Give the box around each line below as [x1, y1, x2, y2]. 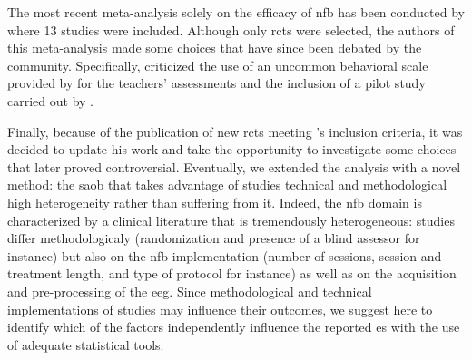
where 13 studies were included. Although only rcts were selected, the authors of [7, 20, 455, 39]
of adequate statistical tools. [7, 335, 164, 354]
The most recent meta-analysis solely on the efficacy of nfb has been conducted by [7, 3, 465, 21]
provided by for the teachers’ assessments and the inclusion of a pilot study [7, 73, 426, 92]
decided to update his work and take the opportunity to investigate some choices [7, 140, 457, 159]
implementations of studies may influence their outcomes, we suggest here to [7, 299, 433, 318]
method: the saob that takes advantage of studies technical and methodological [7, 175, 447, 194]
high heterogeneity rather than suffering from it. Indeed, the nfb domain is [7, 192, 422, 211]
